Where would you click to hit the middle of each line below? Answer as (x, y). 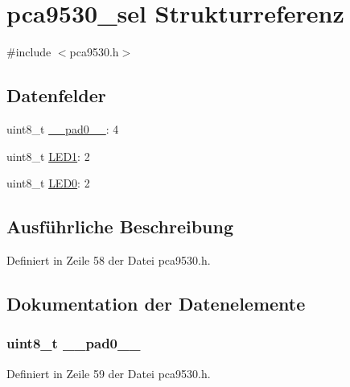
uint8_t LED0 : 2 (48, 183)
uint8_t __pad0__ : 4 (63, 128)
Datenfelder (56, 95)
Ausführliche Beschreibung (120, 226)
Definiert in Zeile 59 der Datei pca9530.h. (109, 373)
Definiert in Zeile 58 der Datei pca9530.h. (109, 259)
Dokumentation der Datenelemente (156, 303)
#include (29, 52)
